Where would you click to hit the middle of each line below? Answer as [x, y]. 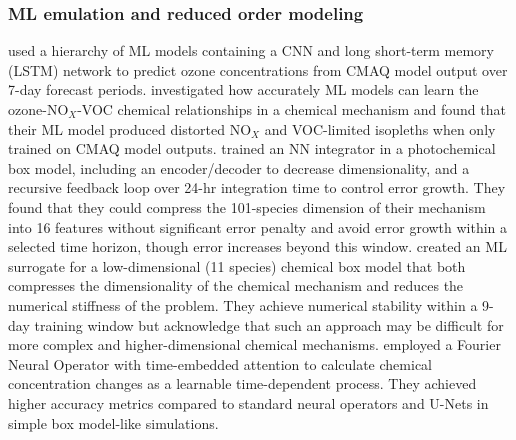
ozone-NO [38, 109]
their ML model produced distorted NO [130, 128]
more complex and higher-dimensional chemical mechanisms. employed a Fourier [254, 344]
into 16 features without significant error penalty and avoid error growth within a [258, 226]
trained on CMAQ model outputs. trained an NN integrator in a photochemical [252, 148]
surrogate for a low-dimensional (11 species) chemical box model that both [237, 265]
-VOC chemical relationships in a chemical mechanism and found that [291, 109]
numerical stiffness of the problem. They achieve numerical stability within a [243, 304]
